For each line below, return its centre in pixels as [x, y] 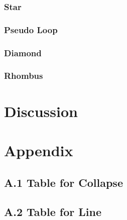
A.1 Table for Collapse [63, 182]
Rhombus [24, 76]
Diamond [23, 52]
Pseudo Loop [31, 29]
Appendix [39, 150]
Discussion [41, 111]
